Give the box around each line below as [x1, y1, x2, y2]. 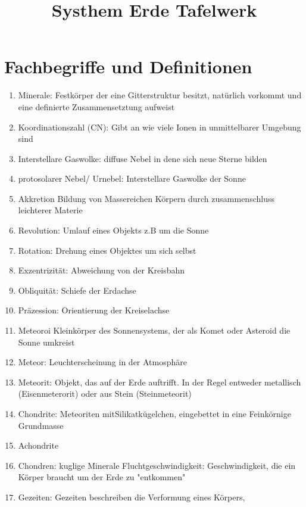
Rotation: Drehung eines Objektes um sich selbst [18, 244, 196, 256]
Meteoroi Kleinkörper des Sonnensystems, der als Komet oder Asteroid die [18, 324, 291, 337]
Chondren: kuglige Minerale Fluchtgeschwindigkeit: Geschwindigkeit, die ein [18, 459, 296, 471]
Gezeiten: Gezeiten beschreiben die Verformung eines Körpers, [18, 490, 245, 503]
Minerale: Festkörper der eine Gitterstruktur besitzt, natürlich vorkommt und [18, 89, 302, 101]
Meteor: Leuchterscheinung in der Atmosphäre [18, 356, 188, 368]
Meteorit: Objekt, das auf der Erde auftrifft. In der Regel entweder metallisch [18, 375, 301, 388]
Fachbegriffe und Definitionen [4, 54, 252, 79]
